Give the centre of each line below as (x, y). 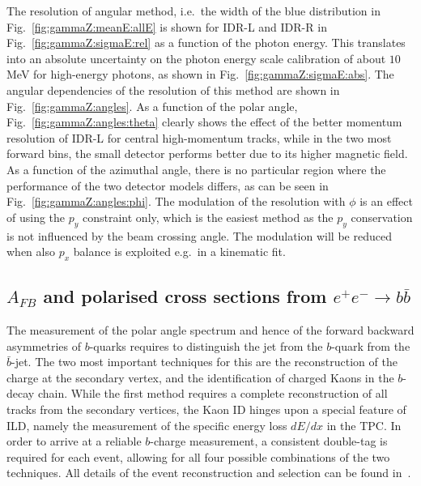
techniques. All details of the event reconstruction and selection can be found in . (209, 473)
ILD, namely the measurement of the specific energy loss (147, 425)
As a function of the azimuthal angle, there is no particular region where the (196, 169)
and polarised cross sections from (185, 296)
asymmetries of (44, 345)
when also (31, 252)
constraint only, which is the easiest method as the (208, 217)
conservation (382, 217)
